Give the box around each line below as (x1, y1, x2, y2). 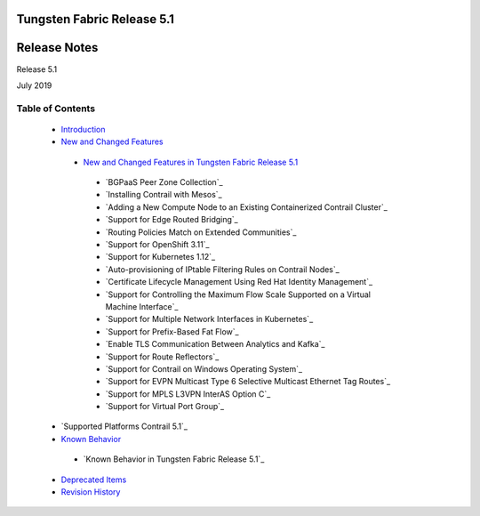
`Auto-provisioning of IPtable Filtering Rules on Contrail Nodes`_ (105, 263, 340, 275)
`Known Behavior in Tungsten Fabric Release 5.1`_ (83, 454, 265, 464)
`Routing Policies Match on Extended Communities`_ (105, 227, 297, 238)
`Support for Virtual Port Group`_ (105, 401, 225, 412)
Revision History (60, 487, 121, 497)
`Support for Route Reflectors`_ (105, 351, 220, 362)
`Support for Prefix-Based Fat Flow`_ (105, 326, 239, 337)
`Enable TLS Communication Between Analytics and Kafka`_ (105, 339, 325, 350)
